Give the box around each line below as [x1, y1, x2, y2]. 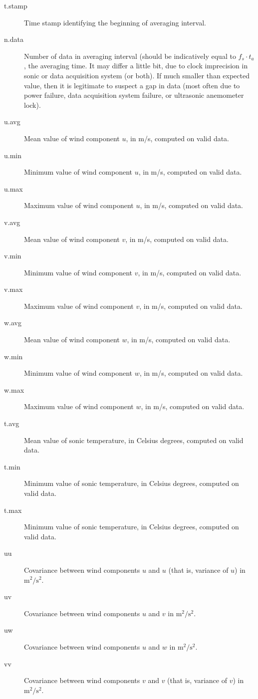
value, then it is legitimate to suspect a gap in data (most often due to [24, 80, 240, 90]
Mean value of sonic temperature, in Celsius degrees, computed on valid [24, 435, 244, 445]
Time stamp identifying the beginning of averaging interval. [24, 17, 206, 27]
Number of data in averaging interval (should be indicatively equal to [24, 50, 236, 61]
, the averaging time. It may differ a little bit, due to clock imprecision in [24, 60, 248, 71]
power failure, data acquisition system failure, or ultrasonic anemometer [24, 90, 244, 100]
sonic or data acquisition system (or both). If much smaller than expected [24, 70, 250, 80]
